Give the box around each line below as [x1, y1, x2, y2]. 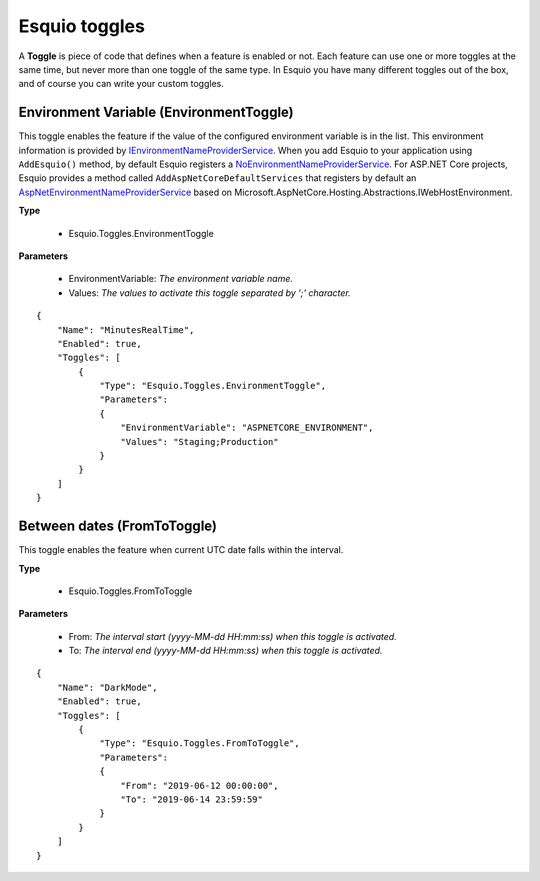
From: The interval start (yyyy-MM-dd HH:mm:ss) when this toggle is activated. [68, 630, 397, 642]
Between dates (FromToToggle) [18, 518, 217, 535]
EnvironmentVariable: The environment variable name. [68, 273, 294, 285]
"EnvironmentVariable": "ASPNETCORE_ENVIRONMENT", [120, 422, 374, 434]
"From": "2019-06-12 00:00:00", [120, 780, 279, 791]
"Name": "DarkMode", [56, 681, 158, 693]
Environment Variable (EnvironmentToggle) [18, 104, 294, 121]
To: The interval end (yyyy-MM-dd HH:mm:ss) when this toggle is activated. [68, 645, 383, 657]
